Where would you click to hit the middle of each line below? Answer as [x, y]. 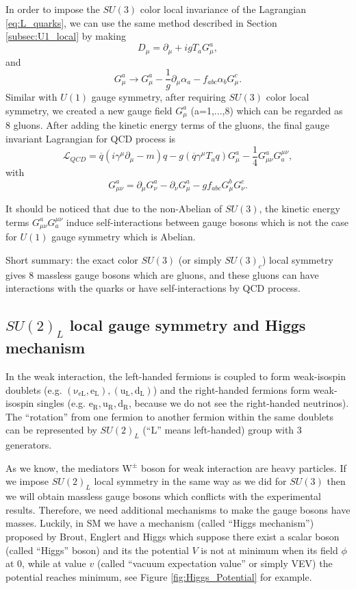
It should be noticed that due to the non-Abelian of [114, 209]
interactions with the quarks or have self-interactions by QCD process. [153, 288]
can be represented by [51, 430]
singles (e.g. [61, 403]
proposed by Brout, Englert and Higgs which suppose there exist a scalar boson [173, 536]
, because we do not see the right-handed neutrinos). [239, 403]
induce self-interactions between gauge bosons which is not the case [207, 222]
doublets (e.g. [34, 389]
